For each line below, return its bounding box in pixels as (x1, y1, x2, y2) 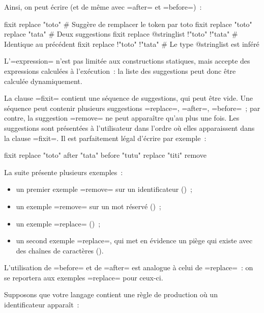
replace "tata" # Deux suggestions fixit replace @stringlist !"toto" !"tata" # (4, 29, 238, 39)
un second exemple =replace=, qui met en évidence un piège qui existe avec (16, 235, 253, 246)
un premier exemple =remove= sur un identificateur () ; (16, 184, 192, 194)
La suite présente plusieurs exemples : (4, 166, 123, 177)
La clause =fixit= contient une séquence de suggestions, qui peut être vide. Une (4, 93, 253, 103)
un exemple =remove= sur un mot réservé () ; (16, 201, 161, 211)
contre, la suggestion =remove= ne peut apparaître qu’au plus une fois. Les (4, 112, 240, 123)
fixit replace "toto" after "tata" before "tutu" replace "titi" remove (4, 150, 207, 160)
